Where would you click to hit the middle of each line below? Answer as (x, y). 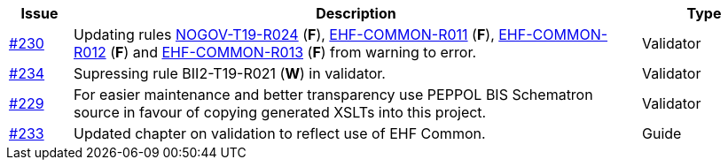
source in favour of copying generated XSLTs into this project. (280, 112)
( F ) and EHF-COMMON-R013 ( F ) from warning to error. (294, 52)
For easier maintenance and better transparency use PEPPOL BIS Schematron (333, 95)
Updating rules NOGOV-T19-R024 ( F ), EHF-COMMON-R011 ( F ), (284, 34)
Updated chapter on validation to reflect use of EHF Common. (279, 133)
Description (356, 13)
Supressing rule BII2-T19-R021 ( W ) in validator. (229, 73)
